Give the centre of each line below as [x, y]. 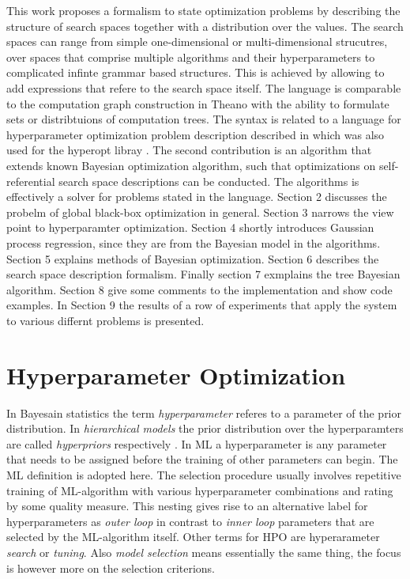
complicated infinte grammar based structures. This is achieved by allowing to [196, 72]
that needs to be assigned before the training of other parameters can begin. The [202, 459]
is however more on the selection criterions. [111, 568]
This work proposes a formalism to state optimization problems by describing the [203, 10]
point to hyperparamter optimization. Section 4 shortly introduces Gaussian [190, 227]
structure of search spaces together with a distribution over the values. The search [205, 26]
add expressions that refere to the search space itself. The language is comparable [204, 87]
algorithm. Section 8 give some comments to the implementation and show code [199, 289]
